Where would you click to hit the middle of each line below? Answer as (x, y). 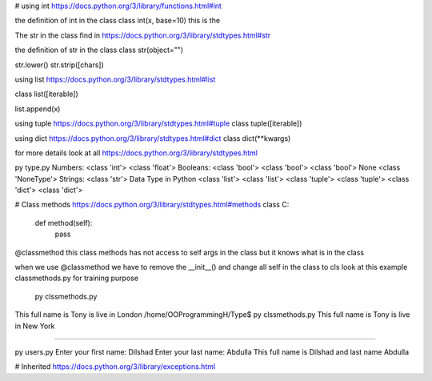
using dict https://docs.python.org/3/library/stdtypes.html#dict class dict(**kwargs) (153, 138)
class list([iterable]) (47, 94)
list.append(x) (38, 109)
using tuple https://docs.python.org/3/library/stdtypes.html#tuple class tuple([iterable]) (158, 123)
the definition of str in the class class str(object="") (99, 50)
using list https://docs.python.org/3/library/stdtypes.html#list (115, 79)
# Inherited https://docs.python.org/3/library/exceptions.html (115, 367)
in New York (35, 326)
